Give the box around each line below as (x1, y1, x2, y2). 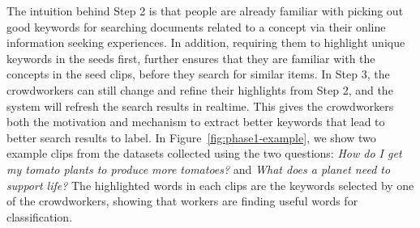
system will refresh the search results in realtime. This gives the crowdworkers (6, 97, 394, 114)
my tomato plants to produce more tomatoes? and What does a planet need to (6, 160, 391, 177)
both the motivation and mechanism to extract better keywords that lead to (6, 113, 385, 130)
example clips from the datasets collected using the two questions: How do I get (6, 145, 402, 162)
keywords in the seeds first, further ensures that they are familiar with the (6, 49, 375, 66)
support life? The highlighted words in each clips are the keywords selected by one (6, 176, 414, 193)
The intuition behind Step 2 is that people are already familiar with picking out (6, 2, 404, 19)
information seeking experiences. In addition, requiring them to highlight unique (6, 34, 405, 51)
